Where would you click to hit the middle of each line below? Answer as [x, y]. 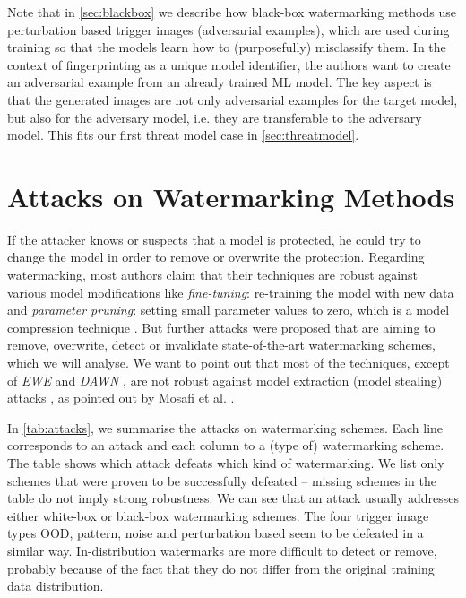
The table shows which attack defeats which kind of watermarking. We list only [226, 463]
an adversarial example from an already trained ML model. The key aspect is [220, 82]
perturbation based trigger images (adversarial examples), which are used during [229, 29]
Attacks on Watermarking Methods [231, 196]
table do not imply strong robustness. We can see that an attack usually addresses [233, 498]
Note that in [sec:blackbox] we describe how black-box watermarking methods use [232, 12]
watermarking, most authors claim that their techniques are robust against [212, 275]
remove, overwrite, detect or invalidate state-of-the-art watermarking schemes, [221, 345]
